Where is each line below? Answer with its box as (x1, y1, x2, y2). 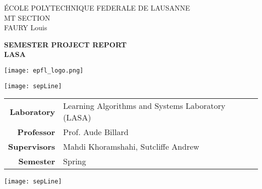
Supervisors (8, 141, 55, 153)
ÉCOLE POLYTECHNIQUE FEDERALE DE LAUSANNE (4, 3, 190, 13)
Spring (63, 155, 86, 167)
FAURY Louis (4, 22, 47, 33)
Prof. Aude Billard (63, 126, 128, 138)
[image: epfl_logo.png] (4, 67, 84, 74)
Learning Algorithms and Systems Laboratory (63, 100, 226, 112)
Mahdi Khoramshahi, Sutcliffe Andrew (63, 141, 200, 153)
